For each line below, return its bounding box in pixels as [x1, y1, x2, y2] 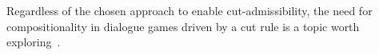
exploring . [6, 33, 61, 50]
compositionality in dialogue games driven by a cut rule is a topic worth [6, 18, 360, 34]
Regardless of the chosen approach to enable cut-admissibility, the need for [6, 2, 373, 18]
